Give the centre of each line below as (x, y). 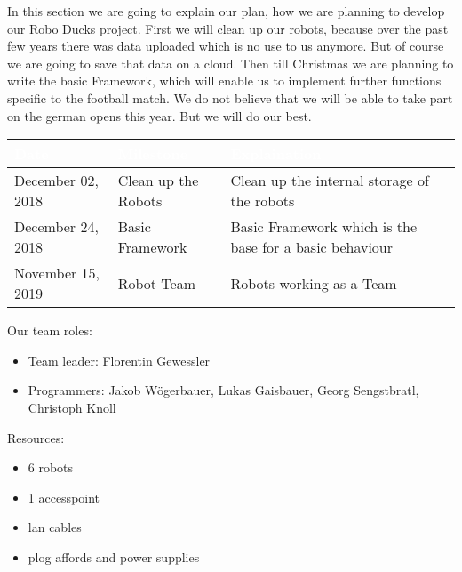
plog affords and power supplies (114, 556)
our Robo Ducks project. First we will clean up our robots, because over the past (228, 28)
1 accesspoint (64, 497)
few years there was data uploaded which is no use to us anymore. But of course (226, 46)
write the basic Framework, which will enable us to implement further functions (224, 81)
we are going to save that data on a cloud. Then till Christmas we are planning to (231, 63)
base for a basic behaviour (311, 247)
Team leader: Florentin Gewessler (119, 360)
